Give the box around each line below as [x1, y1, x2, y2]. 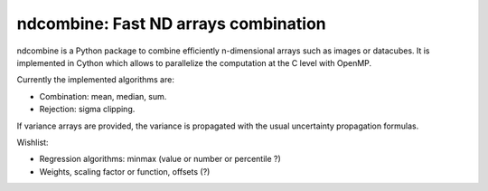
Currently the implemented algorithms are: [16, 74, 175, 85]
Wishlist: [16, 137, 49, 148]
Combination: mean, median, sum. [39, 91, 167, 101]
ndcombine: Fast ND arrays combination [16, 14, 326, 33]
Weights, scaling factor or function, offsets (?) [39, 166, 211, 177]
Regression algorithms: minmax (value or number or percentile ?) [39, 154, 282, 165]
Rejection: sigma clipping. [39, 104, 136, 115]
